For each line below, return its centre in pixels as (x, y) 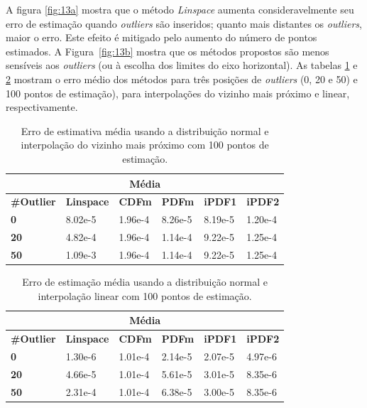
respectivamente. (42, 107)
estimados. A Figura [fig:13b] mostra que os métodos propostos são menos (168, 51)
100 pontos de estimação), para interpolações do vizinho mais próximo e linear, (178, 93)
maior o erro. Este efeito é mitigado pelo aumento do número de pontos (161, 37)
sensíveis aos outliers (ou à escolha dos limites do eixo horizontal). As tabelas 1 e (182, 65)
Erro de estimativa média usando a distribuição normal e (145, 130)
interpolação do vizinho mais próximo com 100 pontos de (145, 145)
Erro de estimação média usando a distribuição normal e (145, 281)
